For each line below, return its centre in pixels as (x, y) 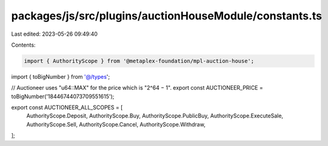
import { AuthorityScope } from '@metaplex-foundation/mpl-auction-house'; (139, 61)
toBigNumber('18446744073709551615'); (63, 96)
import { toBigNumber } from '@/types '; (61, 76)
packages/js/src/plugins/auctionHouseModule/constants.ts (167, 16)
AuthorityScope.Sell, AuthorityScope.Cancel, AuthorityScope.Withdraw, (116, 124)
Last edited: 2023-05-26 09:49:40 (55, 34)
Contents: (23, 45)
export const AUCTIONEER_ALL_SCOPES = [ (67, 108)
